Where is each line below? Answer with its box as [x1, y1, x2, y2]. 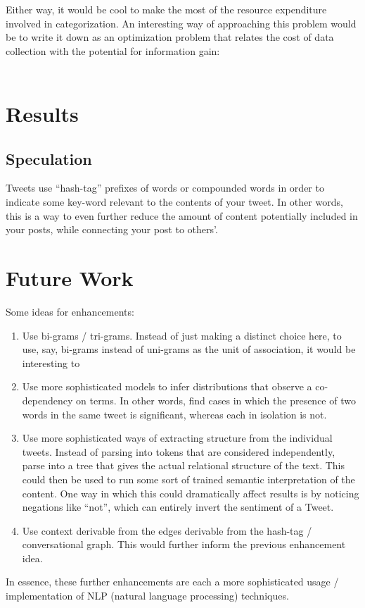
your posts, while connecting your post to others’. [6, 222, 218, 237]
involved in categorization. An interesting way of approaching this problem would [6, 15, 357, 30]
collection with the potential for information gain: [6, 43, 220, 58]
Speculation [6, 147, 92, 169]
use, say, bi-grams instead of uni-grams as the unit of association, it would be [22, 342, 356, 356]
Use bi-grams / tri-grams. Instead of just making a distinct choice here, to [22, 328, 342, 342]
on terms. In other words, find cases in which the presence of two [76, 392, 356, 407]
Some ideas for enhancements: [6, 304, 134, 318]
